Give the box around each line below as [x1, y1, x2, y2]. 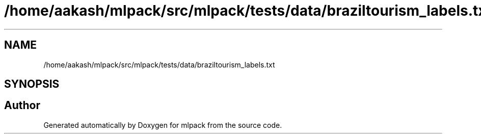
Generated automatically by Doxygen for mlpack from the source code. [43, 120, 282, 129]
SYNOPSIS [4, 78, 60, 91]
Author [4, 99, 40, 112]
